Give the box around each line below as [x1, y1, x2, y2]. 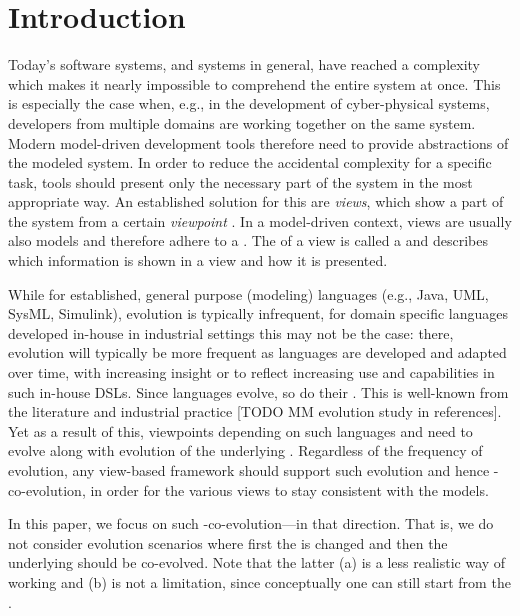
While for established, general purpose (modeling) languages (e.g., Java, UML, [8, 283, 489, 304]
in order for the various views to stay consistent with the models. [90, 479, 489, 500]
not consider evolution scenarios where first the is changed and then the [8, 532, 448, 553]
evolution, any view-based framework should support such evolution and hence [8, 460, 490, 480]
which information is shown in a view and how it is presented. [8, 250, 388, 271]
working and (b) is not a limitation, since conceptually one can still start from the [8, 571, 511, 592]
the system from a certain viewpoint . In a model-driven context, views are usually [8, 210, 512, 231]
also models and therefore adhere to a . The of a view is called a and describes [8, 230, 488, 251]
